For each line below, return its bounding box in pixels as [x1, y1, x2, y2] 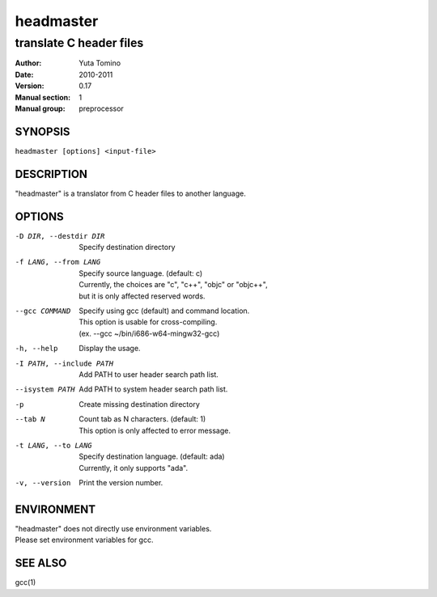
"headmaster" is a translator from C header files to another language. [15, 188, 246, 198]
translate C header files [15, 36, 144, 50]
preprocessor [78, 104, 125, 113]
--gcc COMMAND [15, 307, 71, 315]
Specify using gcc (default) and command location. [78, 306, 250, 315]
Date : [15, 70, 34, 79]
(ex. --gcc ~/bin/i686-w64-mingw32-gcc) [78, 328, 220, 338]
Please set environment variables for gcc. [15, 535, 154, 545]
